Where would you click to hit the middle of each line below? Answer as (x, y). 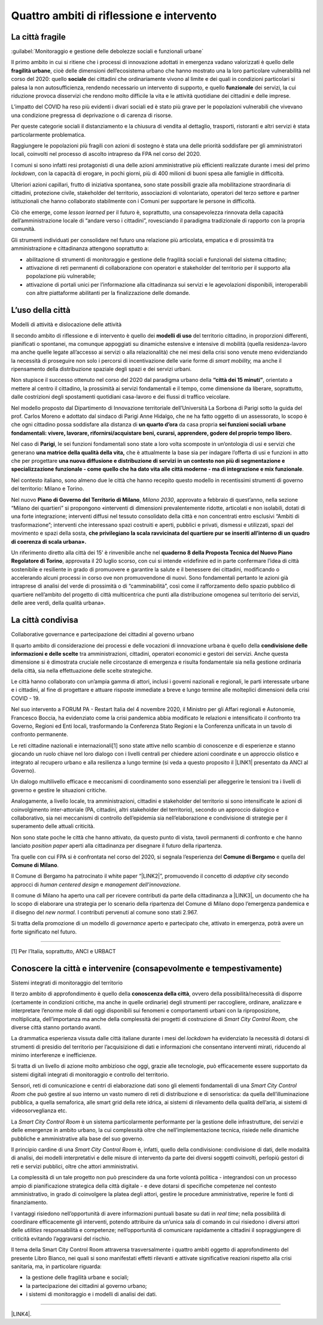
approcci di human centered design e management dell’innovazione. (96, 884)
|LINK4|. (22, 1314)
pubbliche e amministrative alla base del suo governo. (77, 1139)
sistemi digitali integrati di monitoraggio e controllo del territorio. (90, 1074)
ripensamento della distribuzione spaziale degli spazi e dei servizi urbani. (101, 369)
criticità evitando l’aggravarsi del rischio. (61, 1239)
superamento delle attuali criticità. (53, 826)
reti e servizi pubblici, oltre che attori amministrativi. (75, 1166)
